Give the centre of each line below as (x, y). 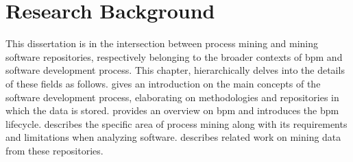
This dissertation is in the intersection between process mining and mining (162, 43)
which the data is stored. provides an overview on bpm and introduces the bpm (172, 110)
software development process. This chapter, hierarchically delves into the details (175, 70)
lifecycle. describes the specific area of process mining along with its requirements (176, 123)
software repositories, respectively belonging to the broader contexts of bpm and (174, 56)
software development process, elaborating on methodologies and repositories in (172, 97)
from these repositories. (54, 150)
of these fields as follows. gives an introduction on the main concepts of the (163, 83)
